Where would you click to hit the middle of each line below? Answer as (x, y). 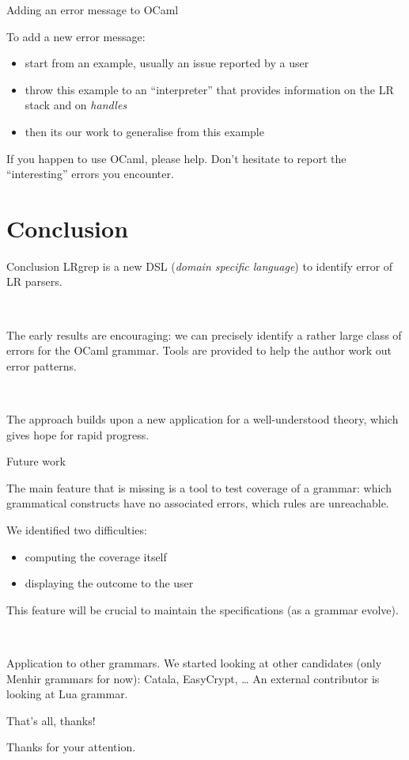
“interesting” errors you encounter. (90, 174)
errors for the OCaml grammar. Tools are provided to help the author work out (199, 350)
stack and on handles (76, 105)
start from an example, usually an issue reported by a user (167, 63)
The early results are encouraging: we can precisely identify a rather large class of (204, 334)
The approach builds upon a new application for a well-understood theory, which (203, 419)
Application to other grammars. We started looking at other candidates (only (194, 662)
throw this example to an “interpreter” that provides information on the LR (209, 89)
